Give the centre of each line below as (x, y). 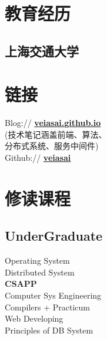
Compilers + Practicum (48, 307)
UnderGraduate (54, 236)
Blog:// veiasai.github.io (53, 123)
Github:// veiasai (38, 158)
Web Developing (34, 318)
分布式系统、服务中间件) (52, 146)
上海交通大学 (42, 51)
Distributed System (40, 272)
